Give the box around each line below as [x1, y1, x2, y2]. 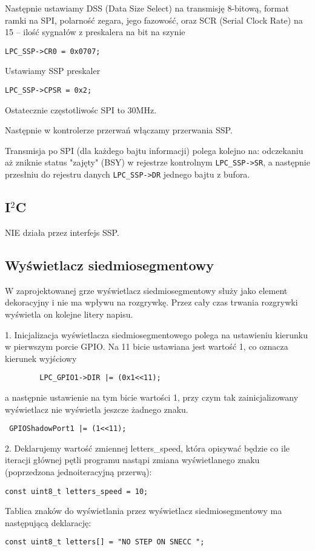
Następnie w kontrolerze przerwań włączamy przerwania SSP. [5, 124, 233, 136]
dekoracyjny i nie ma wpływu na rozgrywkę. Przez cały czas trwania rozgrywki [5, 296, 298, 309]
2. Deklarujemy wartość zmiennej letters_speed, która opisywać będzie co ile [5, 441, 290, 454]
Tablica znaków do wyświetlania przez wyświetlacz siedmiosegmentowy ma [5, 504, 282, 517]
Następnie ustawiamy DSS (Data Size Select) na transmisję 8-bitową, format [5, 2, 289, 14]
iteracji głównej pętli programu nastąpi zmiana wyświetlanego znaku [5, 453, 260, 466]
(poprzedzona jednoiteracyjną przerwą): [5, 466, 152, 478]
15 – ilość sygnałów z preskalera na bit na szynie [5, 25, 185, 38]
